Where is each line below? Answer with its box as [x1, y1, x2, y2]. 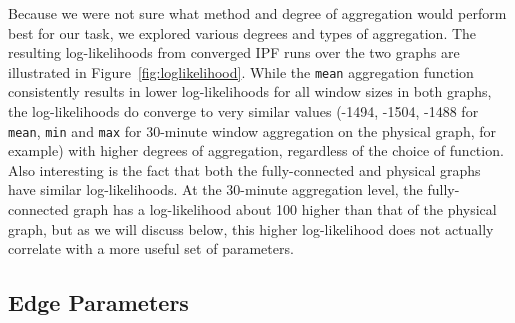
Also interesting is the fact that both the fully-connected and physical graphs [8, 159, 481, 180]
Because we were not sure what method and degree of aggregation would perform [8, 3, 507, 23]
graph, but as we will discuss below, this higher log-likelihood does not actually [8, 218, 494, 239]
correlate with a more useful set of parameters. [8, 238, 294, 259]
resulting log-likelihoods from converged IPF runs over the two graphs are [8, 42, 460, 63]
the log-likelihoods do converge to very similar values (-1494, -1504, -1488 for [8, 101, 479, 122]
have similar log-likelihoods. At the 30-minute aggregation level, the [8, 179, 423, 200]
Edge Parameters [8, 287, 189, 318]
